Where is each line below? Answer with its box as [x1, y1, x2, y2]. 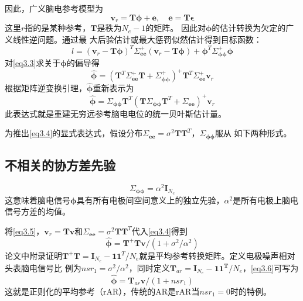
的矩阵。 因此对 [145, 22, 206, 34]
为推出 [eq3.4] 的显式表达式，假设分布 [5, 127, 143, 139]
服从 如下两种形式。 [215, 127, 292, 139]
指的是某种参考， [25, 22, 91, 34]
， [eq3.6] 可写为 [242, 261, 299, 274]
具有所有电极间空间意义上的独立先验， [76, 193, 224, 206]
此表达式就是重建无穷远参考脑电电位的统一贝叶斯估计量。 [5, 107, 226, 119]
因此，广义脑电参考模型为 [5, 2, 103, 14]
